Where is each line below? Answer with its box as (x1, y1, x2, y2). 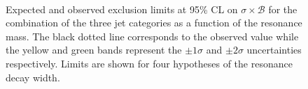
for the (268, 1, 297, 16)
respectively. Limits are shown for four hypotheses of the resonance (6, 56, 293, 70)
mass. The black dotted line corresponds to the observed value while (6, 29, 299, 43)
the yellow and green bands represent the (6, 42, 182, 57)
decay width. (6, 70, 60, 84)
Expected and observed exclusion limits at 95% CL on (6, 1, 238, 16)
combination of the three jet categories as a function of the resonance (6, 15, 302, 30)
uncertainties (246, 42, 302, 57)
